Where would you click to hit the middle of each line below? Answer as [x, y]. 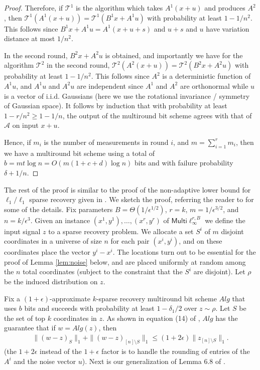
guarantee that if [30, 328]
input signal [22, 231]
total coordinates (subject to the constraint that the [103, 271]
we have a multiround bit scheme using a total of [80, 153]
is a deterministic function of [207, 76]
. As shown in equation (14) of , [151, 318]
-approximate [70, 298]
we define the [225, 220]
